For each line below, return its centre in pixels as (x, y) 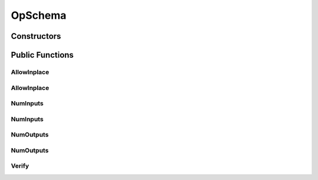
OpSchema (39, 15)
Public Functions (42, 55)
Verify (20, 166)
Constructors (36, 36)
